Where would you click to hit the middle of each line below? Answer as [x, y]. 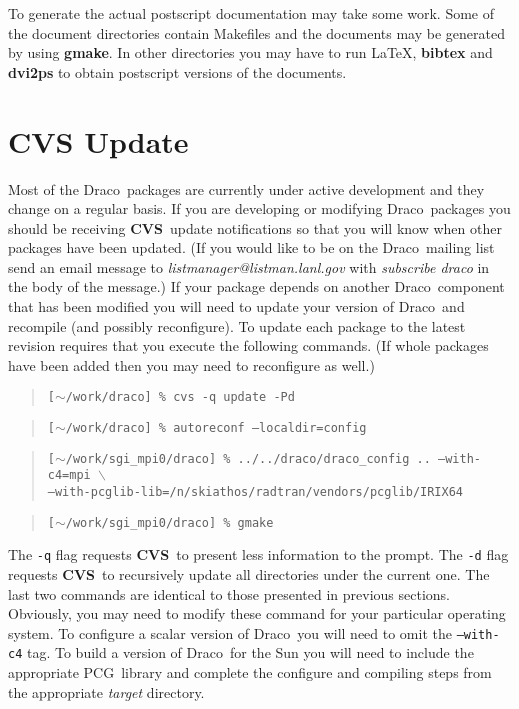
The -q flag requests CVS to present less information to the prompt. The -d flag [258, 554]
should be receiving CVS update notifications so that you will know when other [255, 227]
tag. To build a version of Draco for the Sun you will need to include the [250, 652]
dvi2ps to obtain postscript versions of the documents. [177, 71]
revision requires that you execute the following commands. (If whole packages [248, 345]
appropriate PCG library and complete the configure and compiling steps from [250, 672]
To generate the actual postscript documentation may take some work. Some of [251, 13]
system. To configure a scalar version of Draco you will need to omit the [230, 632]
